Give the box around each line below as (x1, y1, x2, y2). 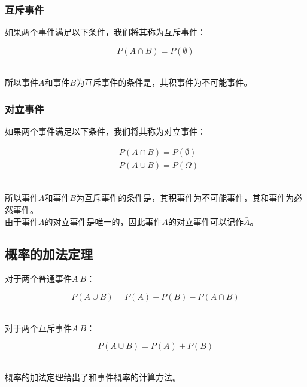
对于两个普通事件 (5, 272, 72, 285)
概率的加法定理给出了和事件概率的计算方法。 (5, 370, 181, 383)
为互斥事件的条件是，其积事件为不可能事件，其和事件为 (76, 191, 294, 204)
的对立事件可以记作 (168, 215, 244, 227)
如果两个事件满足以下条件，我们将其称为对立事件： (5, 125, 206, 138)
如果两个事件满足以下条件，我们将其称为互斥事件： (5, 26, 206, 38)
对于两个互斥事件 (5, 321, 72, 334)
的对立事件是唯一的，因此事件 (44, 215, 162, 227)
